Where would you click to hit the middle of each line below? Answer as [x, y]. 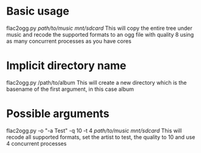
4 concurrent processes [37, 143]
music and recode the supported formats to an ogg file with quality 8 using [100, 34]
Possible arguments [58, 114]
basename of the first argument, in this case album [70, 89]
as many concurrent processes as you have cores [69, 41]
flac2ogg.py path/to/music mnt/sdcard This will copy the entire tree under [100, 28]
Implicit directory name [66, 66]
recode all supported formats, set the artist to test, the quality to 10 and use [101, 137]
